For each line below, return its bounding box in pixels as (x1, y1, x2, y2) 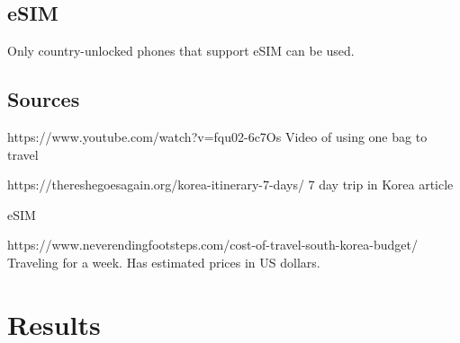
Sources (7, 85, 80, 113)
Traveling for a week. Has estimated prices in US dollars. (7, 252, 320, 271)
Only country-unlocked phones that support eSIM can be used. (7, 41, 355, 60)
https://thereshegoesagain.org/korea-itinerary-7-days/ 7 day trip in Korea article (7, 175, 454, 194)
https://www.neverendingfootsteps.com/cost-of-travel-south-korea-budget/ (7, 235, 418, 254)
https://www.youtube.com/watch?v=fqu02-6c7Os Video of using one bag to (7, 128, 428, 145)
